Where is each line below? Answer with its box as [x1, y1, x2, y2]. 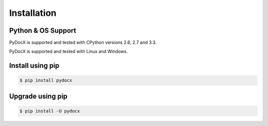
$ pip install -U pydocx [19, 108, 80, 114]
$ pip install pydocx [19, 77, 72, 83]
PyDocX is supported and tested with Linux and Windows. [9, 49, 128, 55]
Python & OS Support [9, 26, 76, 35]
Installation [9, 7, 57, 18]
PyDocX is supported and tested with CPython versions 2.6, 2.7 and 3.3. [9, 40, 157, 46]
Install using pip [9, 62, 60, 70]
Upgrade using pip [9, 92, 68, 100]
